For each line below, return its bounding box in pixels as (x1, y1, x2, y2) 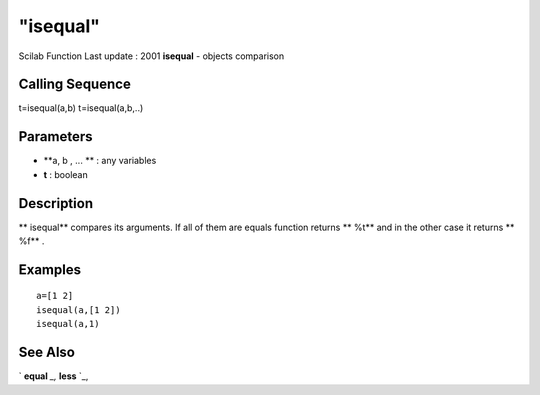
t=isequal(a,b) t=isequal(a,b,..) (18, 102, 144, 114)
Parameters (18, 128, 93, 145)
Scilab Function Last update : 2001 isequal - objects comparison (18, 50, 285, 62)
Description (18, 195, 94, 212)
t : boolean (43, 168, 89, 180)
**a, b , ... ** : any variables (43, 155, 157, 167)
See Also (18, 344, 75, 361)
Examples (18, 261, 82, 278)
